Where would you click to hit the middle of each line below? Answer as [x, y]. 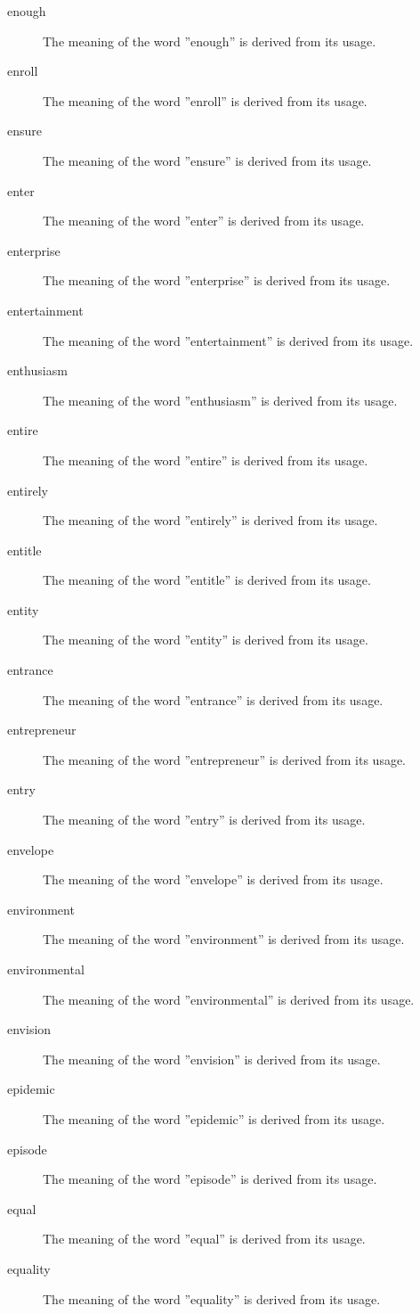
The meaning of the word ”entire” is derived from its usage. [206, 460]
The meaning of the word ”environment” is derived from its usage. [224, 939]
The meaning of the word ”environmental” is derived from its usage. [229, 999]
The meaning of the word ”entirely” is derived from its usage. [210, 520]
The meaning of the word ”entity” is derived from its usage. [206, 640]
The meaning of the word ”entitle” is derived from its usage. [207, 580]
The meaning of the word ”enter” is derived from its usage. [204, 221]
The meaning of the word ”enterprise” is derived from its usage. [217, 280]
